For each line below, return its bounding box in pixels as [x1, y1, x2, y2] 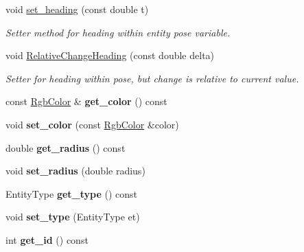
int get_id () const [5, 232, 89, 247]
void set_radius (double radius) [5, 163, 145, 178]
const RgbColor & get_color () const [5, 94, 167, 108]
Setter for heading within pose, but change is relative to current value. [5, 71, 299, 85]
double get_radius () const [5, 140, 126, 154]
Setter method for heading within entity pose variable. [5, 25, 231, 39]
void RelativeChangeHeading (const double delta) [5, 48, 215, 62]
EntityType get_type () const [5, 186, 137, 201]
